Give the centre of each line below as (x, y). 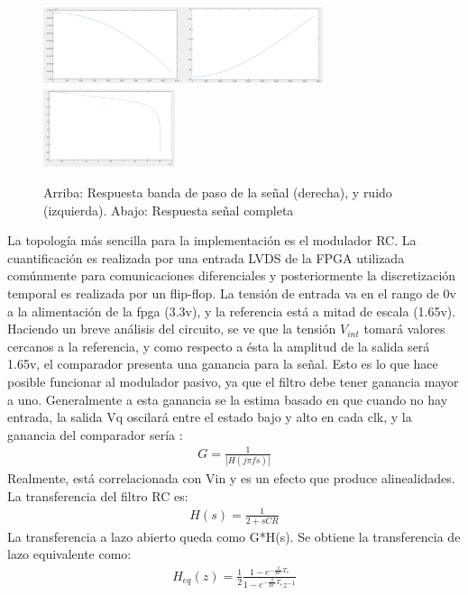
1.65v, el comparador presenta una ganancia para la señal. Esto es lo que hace (223, 364)
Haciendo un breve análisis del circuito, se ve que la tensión (172, 329)
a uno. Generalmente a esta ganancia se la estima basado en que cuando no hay (228, 399)
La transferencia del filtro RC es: (98, 495)
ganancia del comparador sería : (95, 434)
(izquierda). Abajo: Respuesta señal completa (169, 210)
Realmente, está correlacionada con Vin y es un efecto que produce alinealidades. (231, 478)
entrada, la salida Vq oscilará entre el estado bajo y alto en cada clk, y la (210, 417)
